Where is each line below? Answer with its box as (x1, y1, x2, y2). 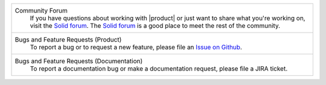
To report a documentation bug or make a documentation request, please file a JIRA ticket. (30, 65, 288, 72)
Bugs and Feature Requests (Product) (14, 36, 122, 43)
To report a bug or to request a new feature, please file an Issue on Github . (30, 43, 243, 51)
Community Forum (14, 7, 68, 14)
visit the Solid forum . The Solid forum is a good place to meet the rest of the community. (30, 22, 281, 30)
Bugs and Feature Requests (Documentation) (14, 57, 143, 65)
